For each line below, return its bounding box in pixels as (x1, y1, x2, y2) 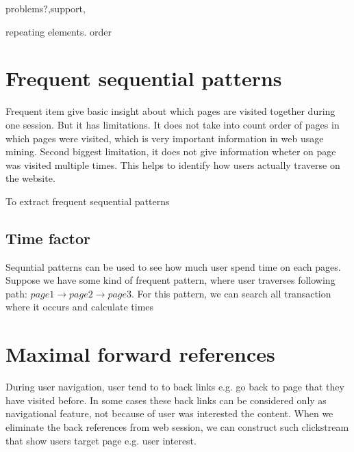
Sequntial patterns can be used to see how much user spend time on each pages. (5, 259, 341, 274)
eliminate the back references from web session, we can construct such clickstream (5, 419, 349, 434)
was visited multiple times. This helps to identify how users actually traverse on (5, 157, 340, 172)
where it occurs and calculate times (5, 300, 154, 314)
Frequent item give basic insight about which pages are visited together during (5, 104, 336, 118)
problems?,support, (5, 1, 86, 15)
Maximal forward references (5, 340, 275, 368)
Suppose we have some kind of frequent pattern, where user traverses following (5, 273, 336, 287)
